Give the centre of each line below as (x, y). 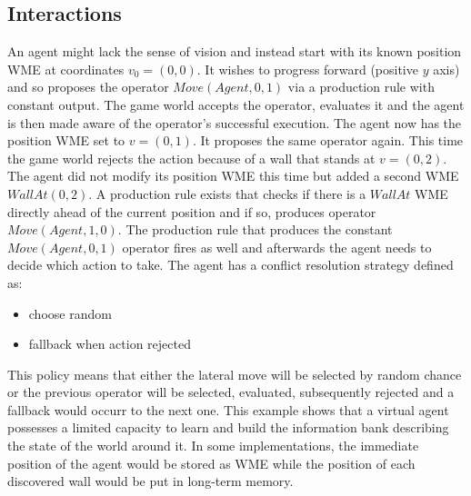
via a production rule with (361, 87)
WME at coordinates (66, 69)
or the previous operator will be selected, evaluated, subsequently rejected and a (231, 392)
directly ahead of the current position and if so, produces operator (192, 211)
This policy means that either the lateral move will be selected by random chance (235, 374)
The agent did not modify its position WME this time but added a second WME (233, 176)
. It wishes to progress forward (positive (307, 69)
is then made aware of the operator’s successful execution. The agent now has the (235, 122)
